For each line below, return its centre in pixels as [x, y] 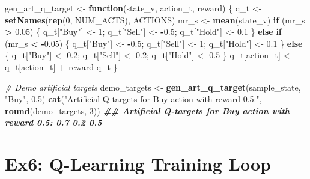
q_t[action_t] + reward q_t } [61, 66]
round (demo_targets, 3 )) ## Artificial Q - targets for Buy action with [147, 110]
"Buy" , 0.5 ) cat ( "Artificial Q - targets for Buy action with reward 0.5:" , [133, 99]
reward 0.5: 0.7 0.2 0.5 [53, 122]
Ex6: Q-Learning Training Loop [138, 164]
